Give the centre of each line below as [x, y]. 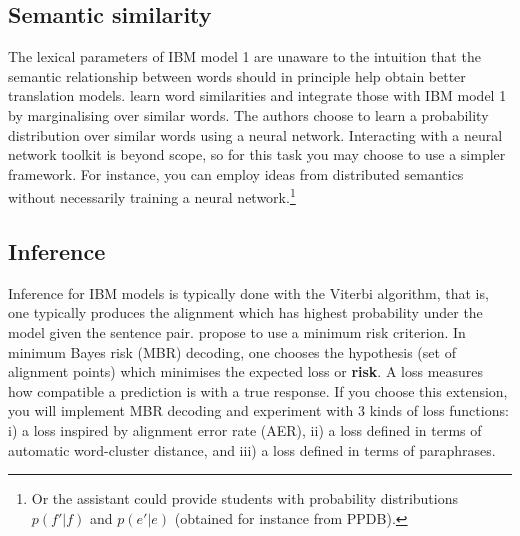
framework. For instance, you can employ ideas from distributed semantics [236, 173]
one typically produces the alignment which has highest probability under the [245, 312]
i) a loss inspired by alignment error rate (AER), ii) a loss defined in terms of [245, 429]
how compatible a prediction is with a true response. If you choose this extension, [258, 390]
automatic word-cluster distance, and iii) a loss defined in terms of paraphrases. [252, 449]
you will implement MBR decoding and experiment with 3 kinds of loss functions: [258, 410]
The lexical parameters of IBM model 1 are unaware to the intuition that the [244, 56]
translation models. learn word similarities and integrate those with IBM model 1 [257, 95]
